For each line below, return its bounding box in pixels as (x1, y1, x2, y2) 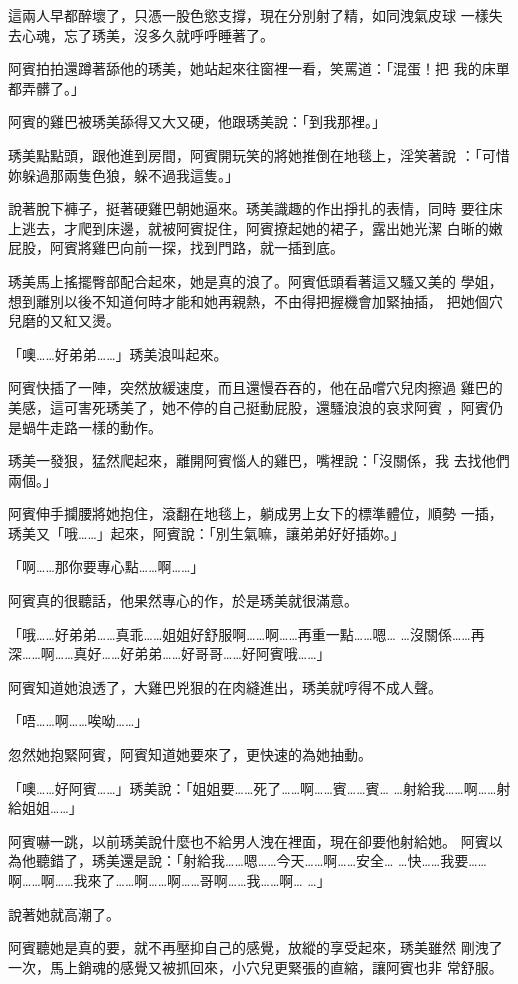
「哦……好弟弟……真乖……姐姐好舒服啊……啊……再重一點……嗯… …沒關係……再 (8, 623, 485, 644)
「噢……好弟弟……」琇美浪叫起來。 (8, 343, 228, 364)
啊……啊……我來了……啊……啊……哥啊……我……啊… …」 (8, 870, 331, 890)
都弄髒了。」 (8, 77, 85, 98)
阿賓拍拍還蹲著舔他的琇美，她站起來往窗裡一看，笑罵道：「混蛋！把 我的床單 (8, 58, 510, 79)
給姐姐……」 (8, 797, 83, 818)
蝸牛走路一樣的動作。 (21, 416, 162, 437)
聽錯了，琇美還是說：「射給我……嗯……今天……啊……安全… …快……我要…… (35, 850, 487, 871)
